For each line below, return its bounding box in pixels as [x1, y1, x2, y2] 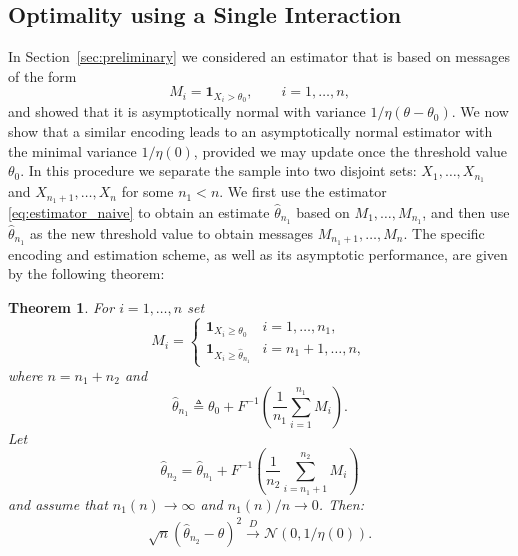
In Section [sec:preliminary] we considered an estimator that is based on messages [8, 46, 511, 67]
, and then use [422, 201, 510, 222]
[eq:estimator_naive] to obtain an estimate [8, 201, 270, 222]
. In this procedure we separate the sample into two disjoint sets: [20, 160, 417, 181]
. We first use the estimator [219, 181, 387, 202]
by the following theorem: [8, 263, 165, 284]
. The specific [403, 222, 485, 243]
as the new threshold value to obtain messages [29, 222, 314, 243]
